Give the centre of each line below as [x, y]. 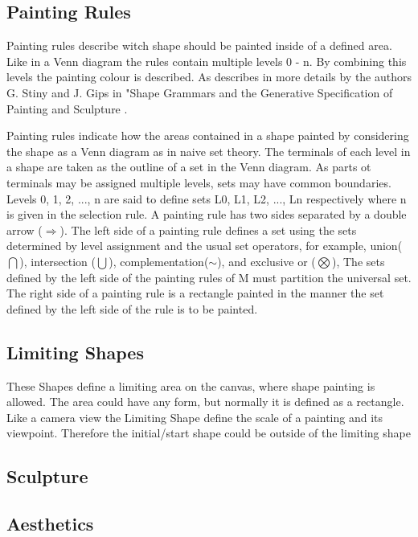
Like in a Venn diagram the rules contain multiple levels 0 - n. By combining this [207, 61]
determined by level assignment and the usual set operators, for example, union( [205, 246]
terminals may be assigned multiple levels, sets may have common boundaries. [199, 182]
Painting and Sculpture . [67, 108]
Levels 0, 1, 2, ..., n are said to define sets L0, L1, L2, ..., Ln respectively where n [207, 198]
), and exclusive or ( [266, 261]
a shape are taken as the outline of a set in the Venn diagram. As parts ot [189, 167]
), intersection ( [57, 261]
